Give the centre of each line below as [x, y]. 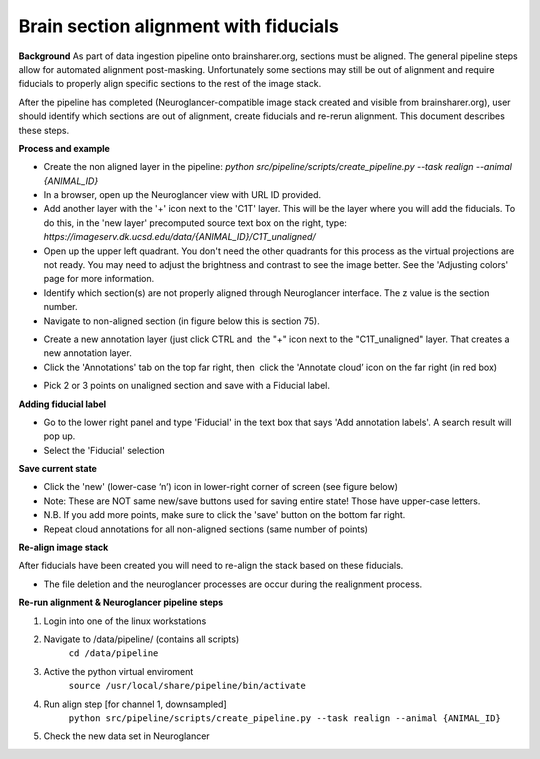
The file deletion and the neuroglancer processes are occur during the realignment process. [233, 584]
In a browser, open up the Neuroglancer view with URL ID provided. [182, 195]
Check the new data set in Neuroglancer [126, 736]
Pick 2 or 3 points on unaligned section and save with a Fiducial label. [186, 386]
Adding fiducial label [62, 404]
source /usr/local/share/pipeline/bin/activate [187, 686]
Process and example [64, 148]
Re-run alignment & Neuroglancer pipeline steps [121, 602]
